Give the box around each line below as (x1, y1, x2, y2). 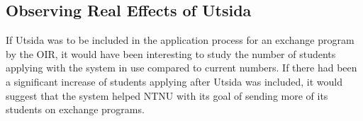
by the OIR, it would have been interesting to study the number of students (6, 46, 336, 61)
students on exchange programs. (6, 102, 145, 117)
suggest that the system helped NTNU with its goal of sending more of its (6, 88, 328, 103)
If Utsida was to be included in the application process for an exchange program (6, 33, 354, 47)
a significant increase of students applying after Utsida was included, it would (6, 74, 343, 88)
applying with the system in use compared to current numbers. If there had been (6, 60, 357, 75)
